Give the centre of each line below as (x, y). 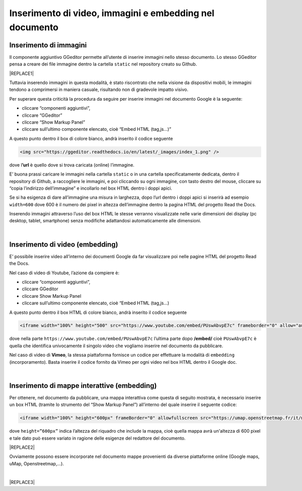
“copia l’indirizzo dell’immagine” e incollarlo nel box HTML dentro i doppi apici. (91, 188)
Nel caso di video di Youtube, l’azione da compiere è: (64, 273)
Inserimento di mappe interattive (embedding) (83, 386)
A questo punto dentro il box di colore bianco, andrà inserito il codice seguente (91, 138)
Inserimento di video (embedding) (64, 244)
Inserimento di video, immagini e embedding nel (112, 13)
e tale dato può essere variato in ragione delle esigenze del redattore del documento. (97, 438)
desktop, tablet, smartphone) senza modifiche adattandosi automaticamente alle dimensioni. (105, 221)
